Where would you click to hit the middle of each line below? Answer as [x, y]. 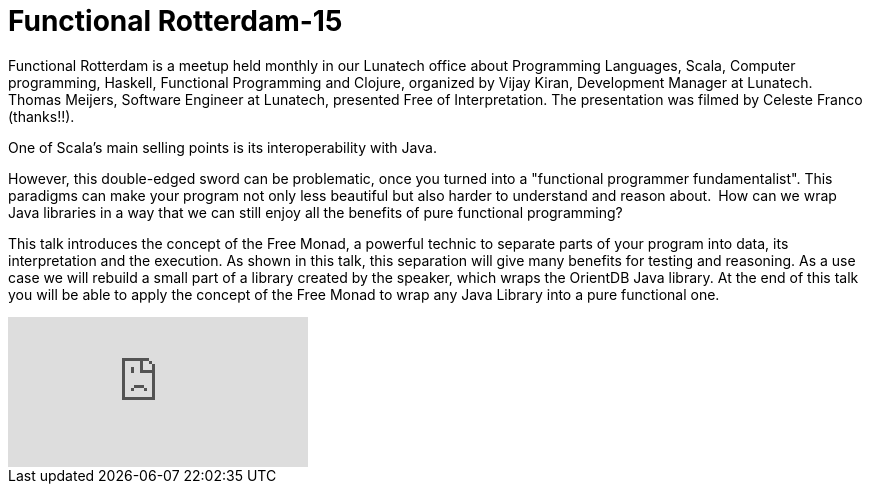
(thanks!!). [41, 116]
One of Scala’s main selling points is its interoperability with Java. [222, 147]
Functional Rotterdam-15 [175, 21]
